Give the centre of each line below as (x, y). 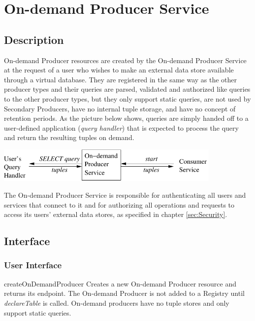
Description (34, 39)
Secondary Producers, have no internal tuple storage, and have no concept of (120, 108)
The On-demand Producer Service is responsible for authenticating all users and (125, 195)
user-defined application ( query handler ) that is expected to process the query (121, 127)
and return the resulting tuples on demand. (69, 137)
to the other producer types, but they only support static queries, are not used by (127, 98)
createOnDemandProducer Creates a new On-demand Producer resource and (120, 283)
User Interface (33, 265)
